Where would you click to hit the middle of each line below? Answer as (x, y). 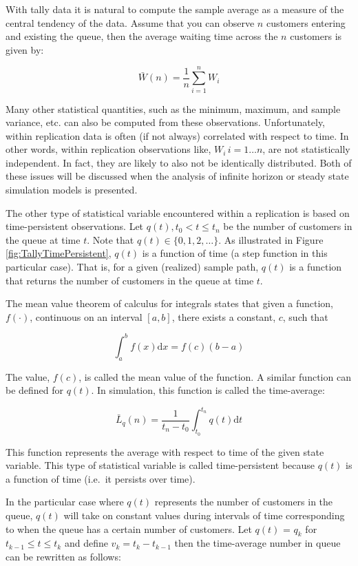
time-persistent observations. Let (75, 226)
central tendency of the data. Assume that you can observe (130, 22)
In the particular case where (65, 502)
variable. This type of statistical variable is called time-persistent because (160, 465)
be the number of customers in (288, 226)
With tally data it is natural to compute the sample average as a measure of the (175, 9)
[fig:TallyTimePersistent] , (59, 253)
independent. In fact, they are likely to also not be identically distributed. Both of (179, 162)
